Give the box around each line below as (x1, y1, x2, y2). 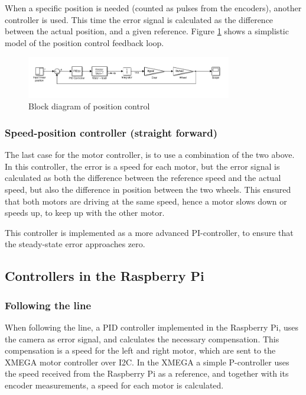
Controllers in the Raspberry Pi (5, 267, 204, 285)
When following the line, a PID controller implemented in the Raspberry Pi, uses (5, 320, 299, 333)
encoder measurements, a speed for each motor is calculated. (5, 378, 224, 391)
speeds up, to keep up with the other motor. (5, 206, 165, 219)
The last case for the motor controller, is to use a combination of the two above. (5, 148, 295, 161)
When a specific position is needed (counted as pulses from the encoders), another (5, 2, 302, 14)
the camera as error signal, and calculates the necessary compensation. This (5, 332, 279, 345)
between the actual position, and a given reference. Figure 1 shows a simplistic (5, 25, 289, 37)
